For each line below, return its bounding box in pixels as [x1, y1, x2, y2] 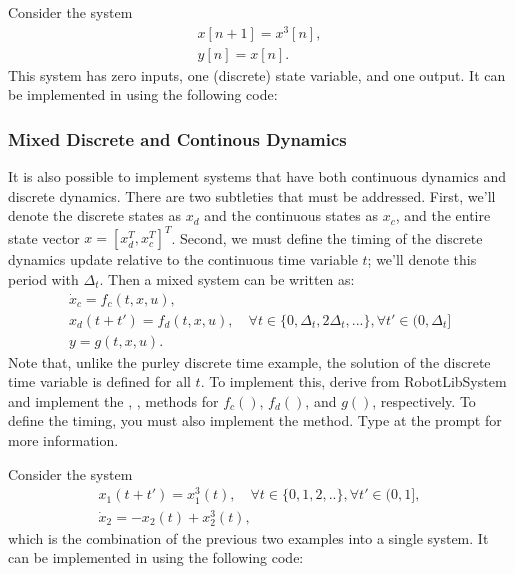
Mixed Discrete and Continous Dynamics [8, 126, 347, 151]
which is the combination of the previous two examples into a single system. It [8, 527, 489, 548]
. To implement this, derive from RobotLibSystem [200, 371, 507, 392]
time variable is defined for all [8, 371, 191, 392]
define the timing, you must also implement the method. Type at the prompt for [8, 410, 502, 431]
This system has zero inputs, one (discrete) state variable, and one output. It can [8, 64, 506, 85]
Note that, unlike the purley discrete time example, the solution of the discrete [8, 351, 491, 372]
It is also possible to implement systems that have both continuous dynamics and [8, 166, 507, 187]
